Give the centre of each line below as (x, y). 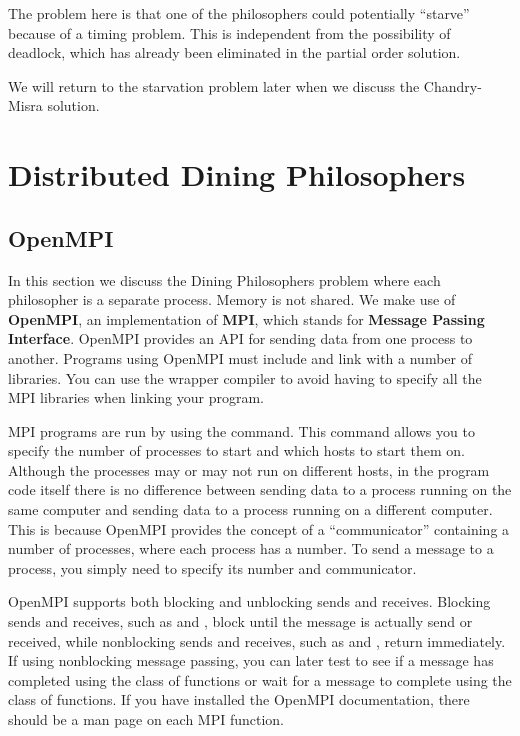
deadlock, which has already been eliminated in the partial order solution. (234, 52)
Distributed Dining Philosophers (237, 174)
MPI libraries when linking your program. (136, 397)
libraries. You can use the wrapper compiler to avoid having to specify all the (245, 377)
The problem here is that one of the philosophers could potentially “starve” (239, 13)
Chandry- (452, 85)
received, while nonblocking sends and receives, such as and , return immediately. (257, 640)
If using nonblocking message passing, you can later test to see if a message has (251, 660)
